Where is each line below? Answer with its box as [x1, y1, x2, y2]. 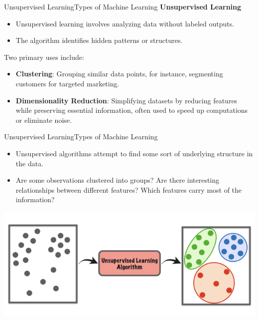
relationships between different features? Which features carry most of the [15, 184, 242, 195]
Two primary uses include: [4, 51, 84, 62]
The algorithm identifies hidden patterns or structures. [15, 35, 183, 45]
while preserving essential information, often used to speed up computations [15, 105, 248, 115]
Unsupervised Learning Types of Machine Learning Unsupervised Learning [4, 1, 242, 11]
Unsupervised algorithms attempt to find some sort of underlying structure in [15, 148, 253, 158]
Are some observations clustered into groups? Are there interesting [15, 175, 220, 185]
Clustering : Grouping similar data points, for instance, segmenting [15, 68, 223, 79]
